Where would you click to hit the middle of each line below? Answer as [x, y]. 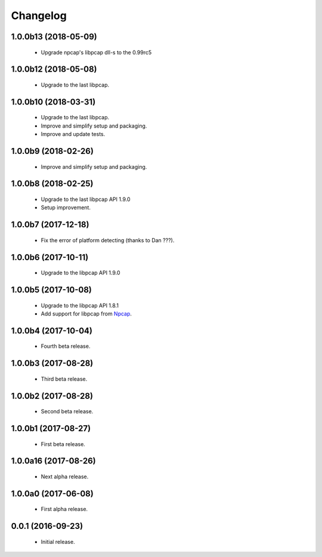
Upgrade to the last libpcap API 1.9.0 [86, 199]
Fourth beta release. [66, 346]
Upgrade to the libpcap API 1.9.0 [80, 273]
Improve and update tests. [73, 134]
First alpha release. [64, 509]
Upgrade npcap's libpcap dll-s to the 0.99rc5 [96, 52]
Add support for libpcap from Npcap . [86, 314]
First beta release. [63, 444]
